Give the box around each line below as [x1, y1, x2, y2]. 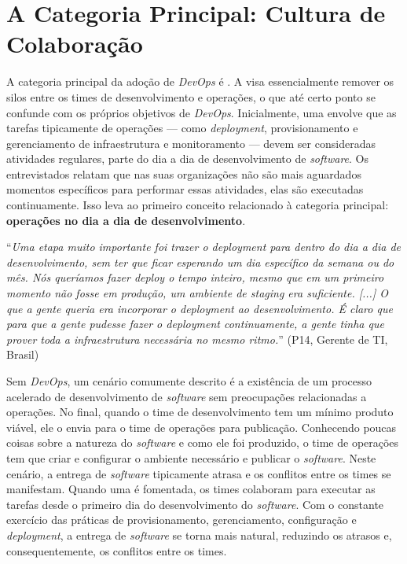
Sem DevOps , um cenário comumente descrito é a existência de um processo [6, 373, 372, 389]
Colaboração [6, 28, 143, 60]
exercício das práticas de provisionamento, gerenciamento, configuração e [6, 511, 357, 528]
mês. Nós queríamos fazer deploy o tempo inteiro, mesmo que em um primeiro [6, 269, 384, 286]
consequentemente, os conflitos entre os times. [6, 542, 227, 558]
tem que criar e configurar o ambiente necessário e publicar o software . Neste [6, 449, 376, 466]
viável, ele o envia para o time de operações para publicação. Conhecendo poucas [6, 418, 397, 435]
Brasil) [6, 346, 39, 363]
